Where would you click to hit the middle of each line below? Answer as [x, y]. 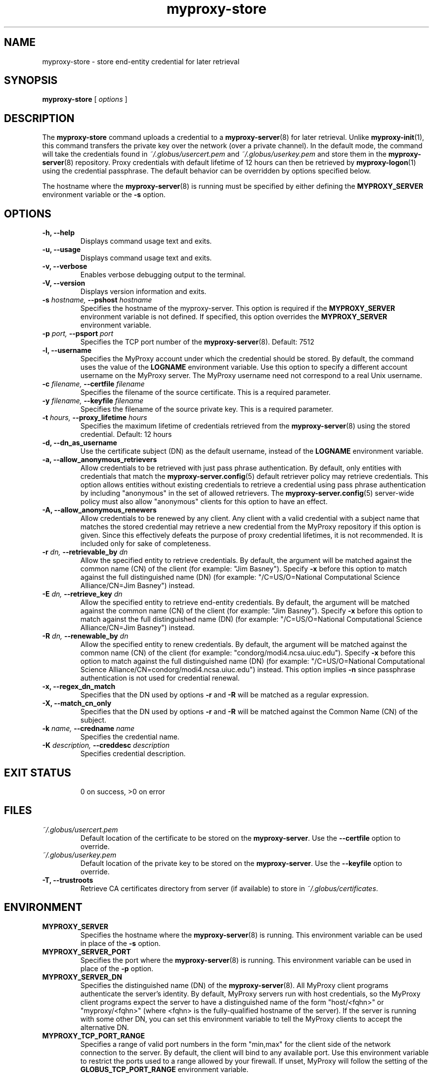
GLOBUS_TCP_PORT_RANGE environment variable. [164, 1069]
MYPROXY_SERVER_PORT [87, 951]
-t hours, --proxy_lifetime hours [95, 418]
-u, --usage [62, 250]
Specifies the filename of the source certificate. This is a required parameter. [205, 392]
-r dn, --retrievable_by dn [85, 552]
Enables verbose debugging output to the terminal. [163, 275]
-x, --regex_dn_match [79, 687]
